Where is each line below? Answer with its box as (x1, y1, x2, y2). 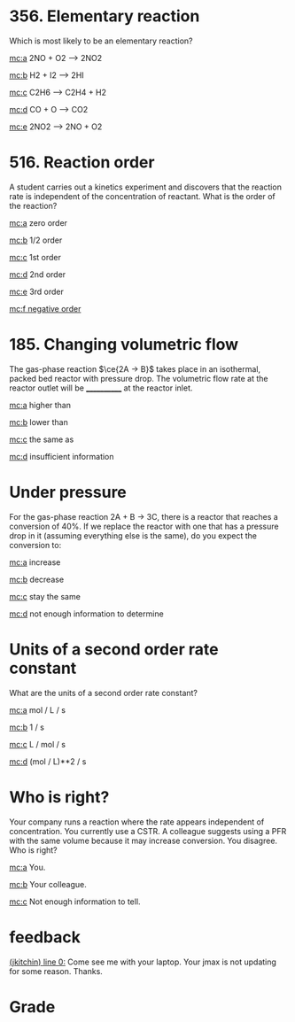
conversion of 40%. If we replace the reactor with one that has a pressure (9, 521, 279, 531)
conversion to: (9, 539, 62, 550)
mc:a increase (9, 556, 61, 568)
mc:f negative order (9, 303, 82, 314)
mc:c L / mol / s (9, 739, 66, 749)
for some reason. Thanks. (9, 965, 104, 976)
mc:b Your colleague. (9, 879, 87, 889)
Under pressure (9, 483, 127, 502)
